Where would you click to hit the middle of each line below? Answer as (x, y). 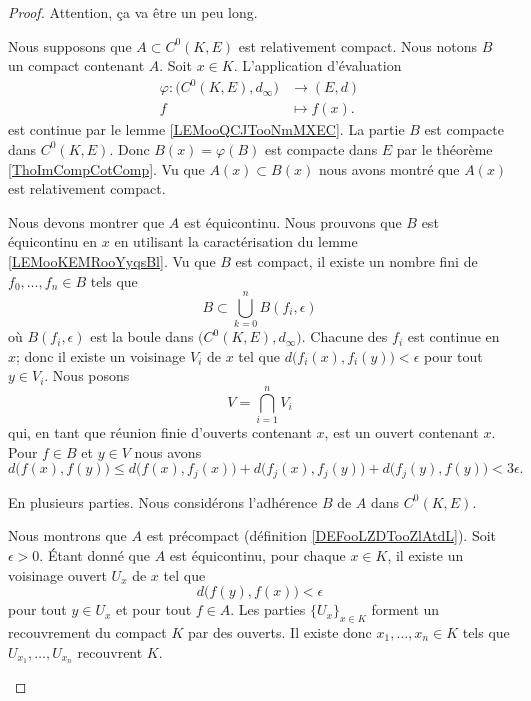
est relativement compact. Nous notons (357, 45)
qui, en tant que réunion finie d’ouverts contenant (160, 432)
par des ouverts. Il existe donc (279, 631)
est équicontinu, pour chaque (257, 554)
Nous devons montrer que (86, 221)
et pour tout (154, 609)
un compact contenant (76, 65)
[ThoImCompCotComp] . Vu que (106, 168)
